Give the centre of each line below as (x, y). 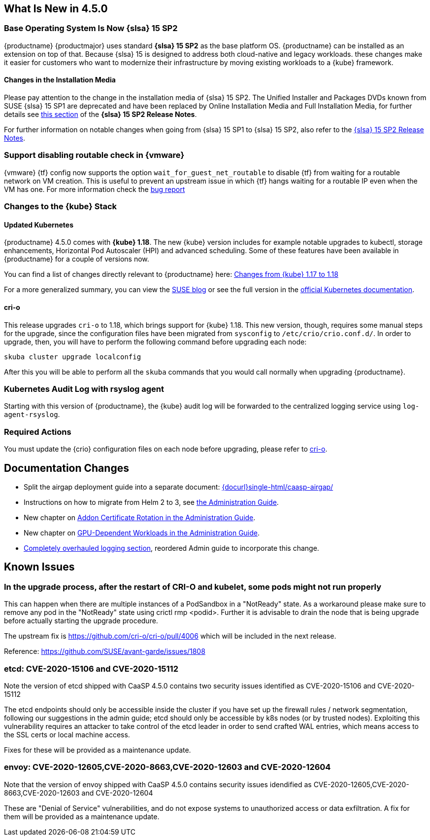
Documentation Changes (66, 468)
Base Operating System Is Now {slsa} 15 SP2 (91, 28)
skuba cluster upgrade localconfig (73, 357)
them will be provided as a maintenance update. (82, 816)
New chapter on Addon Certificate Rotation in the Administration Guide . (140, 517)
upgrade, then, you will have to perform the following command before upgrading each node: (155, 342)
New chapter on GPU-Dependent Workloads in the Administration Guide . (142, 533)
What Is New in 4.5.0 (56, 9)
